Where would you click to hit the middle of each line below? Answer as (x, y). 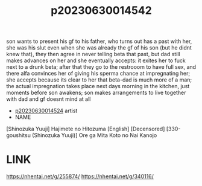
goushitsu (19, 135)
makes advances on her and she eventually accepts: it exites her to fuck (96, 60)
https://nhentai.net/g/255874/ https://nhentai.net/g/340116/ (80, 176)
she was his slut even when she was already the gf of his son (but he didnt (99, 48)
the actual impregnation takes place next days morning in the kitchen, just (98, 86)
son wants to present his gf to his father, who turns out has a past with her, (99, 41)
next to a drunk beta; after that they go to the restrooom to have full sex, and (101, 67)
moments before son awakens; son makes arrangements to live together (96, 93)
